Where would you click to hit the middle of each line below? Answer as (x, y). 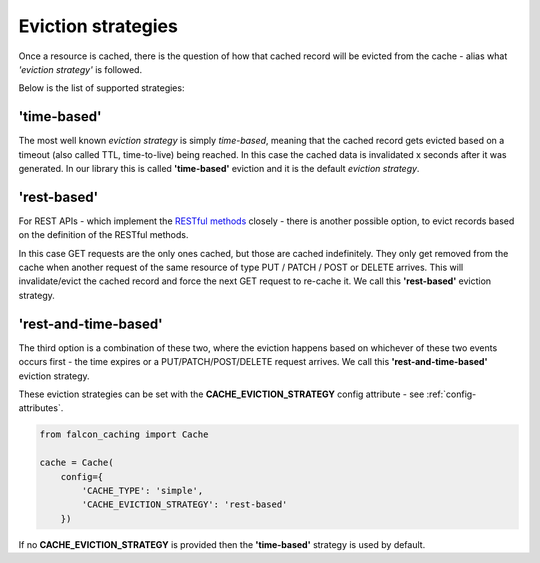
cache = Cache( (76, 463)
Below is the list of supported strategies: (101, 88)
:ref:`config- (451, 394)
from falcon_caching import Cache (124, 434)
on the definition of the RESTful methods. (103, 235)
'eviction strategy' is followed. (80, 69)
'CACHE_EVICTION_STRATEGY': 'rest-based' (184, 504)
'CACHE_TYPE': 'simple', (142, 490)
